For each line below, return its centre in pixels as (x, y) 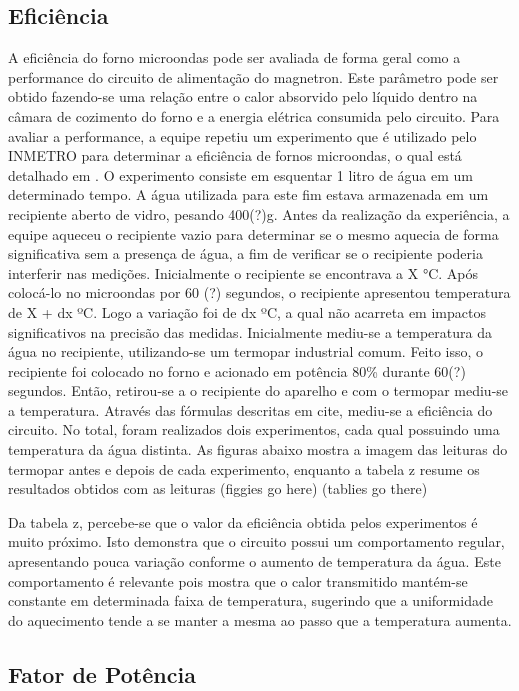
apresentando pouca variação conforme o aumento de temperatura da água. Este (254, 561)
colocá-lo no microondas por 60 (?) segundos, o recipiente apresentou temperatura (259, 292)
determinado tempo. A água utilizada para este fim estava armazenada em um (248, 194)
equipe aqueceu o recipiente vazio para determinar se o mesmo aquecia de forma (253, 233)
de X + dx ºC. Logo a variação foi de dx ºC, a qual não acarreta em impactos (247, 311)
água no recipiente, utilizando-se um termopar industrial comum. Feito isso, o (246, 351)
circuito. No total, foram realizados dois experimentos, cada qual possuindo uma (254, 429)
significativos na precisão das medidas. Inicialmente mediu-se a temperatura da (250, 331)
